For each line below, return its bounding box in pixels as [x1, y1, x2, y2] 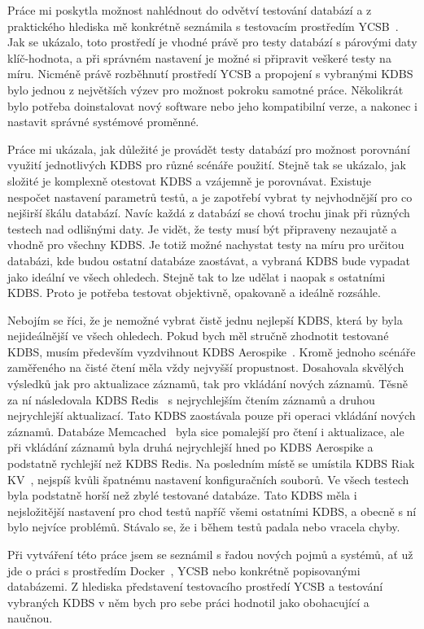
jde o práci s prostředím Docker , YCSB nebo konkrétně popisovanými [7, 561, 361, 579]
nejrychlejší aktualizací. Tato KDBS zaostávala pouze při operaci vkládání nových [7, 407, 416, 424]
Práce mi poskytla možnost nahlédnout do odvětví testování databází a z [7, 2, 372, 18]
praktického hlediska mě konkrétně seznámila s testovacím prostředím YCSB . [7, 17, 399, 34]
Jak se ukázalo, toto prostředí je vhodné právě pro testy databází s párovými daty [7, 33, 417, 50]
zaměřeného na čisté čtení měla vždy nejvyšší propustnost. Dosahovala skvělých [7, 359, 404, 376]
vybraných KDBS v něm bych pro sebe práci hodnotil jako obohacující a [7, 593, 369, 610]
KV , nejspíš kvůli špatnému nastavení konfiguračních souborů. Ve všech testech [7, 470, 409, 487]
